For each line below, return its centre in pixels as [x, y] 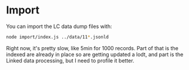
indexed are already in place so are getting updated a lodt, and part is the [95, 54]
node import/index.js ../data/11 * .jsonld [58, 37]
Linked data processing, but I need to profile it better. [70, 60]
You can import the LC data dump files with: [59, 26]
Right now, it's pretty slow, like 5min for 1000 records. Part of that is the [92, 48]
